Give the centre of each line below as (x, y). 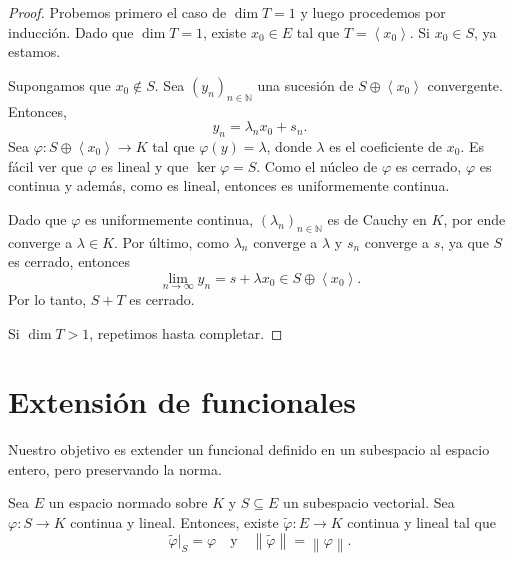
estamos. (34, 51)
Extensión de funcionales (182, 401)
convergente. (465, 84)
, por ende (474, 218)
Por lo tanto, (47, 298)
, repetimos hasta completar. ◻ (186, 332)
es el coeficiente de (386, 145)
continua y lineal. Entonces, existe (174, 522)
